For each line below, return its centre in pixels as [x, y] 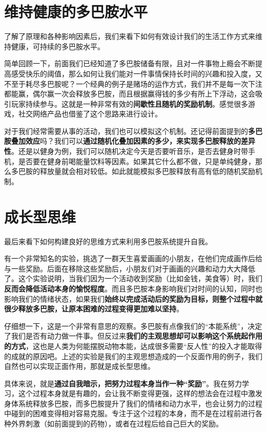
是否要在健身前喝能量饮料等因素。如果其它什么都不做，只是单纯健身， [137, 161]
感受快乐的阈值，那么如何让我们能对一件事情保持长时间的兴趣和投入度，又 [137, 73]
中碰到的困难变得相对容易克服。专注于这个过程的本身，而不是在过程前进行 [130, 413]
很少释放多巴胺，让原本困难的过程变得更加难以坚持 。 [94, 309]
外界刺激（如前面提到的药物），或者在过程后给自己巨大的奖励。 [117, 424]
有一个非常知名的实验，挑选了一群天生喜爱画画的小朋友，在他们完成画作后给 [133, 258]
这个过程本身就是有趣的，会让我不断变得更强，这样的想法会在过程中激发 [140, 393]
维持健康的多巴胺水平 [76, 12]
